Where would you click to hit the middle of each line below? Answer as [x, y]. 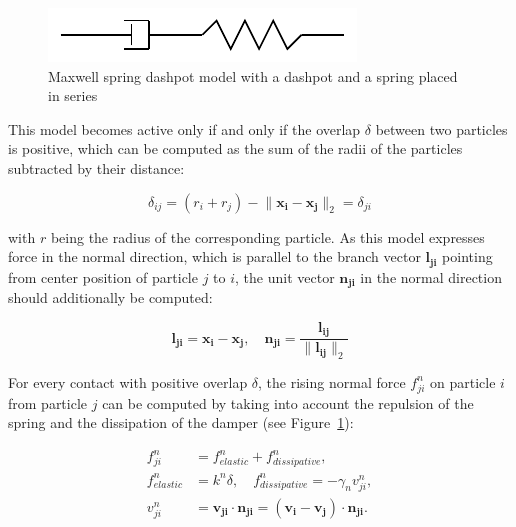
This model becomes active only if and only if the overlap [184, 128]
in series [73, 95]
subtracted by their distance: [96, 167]
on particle [463, 381]
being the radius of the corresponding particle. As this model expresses [267, 236]
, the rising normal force [332, 381]
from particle [48, 402]
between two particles [441, 128]
